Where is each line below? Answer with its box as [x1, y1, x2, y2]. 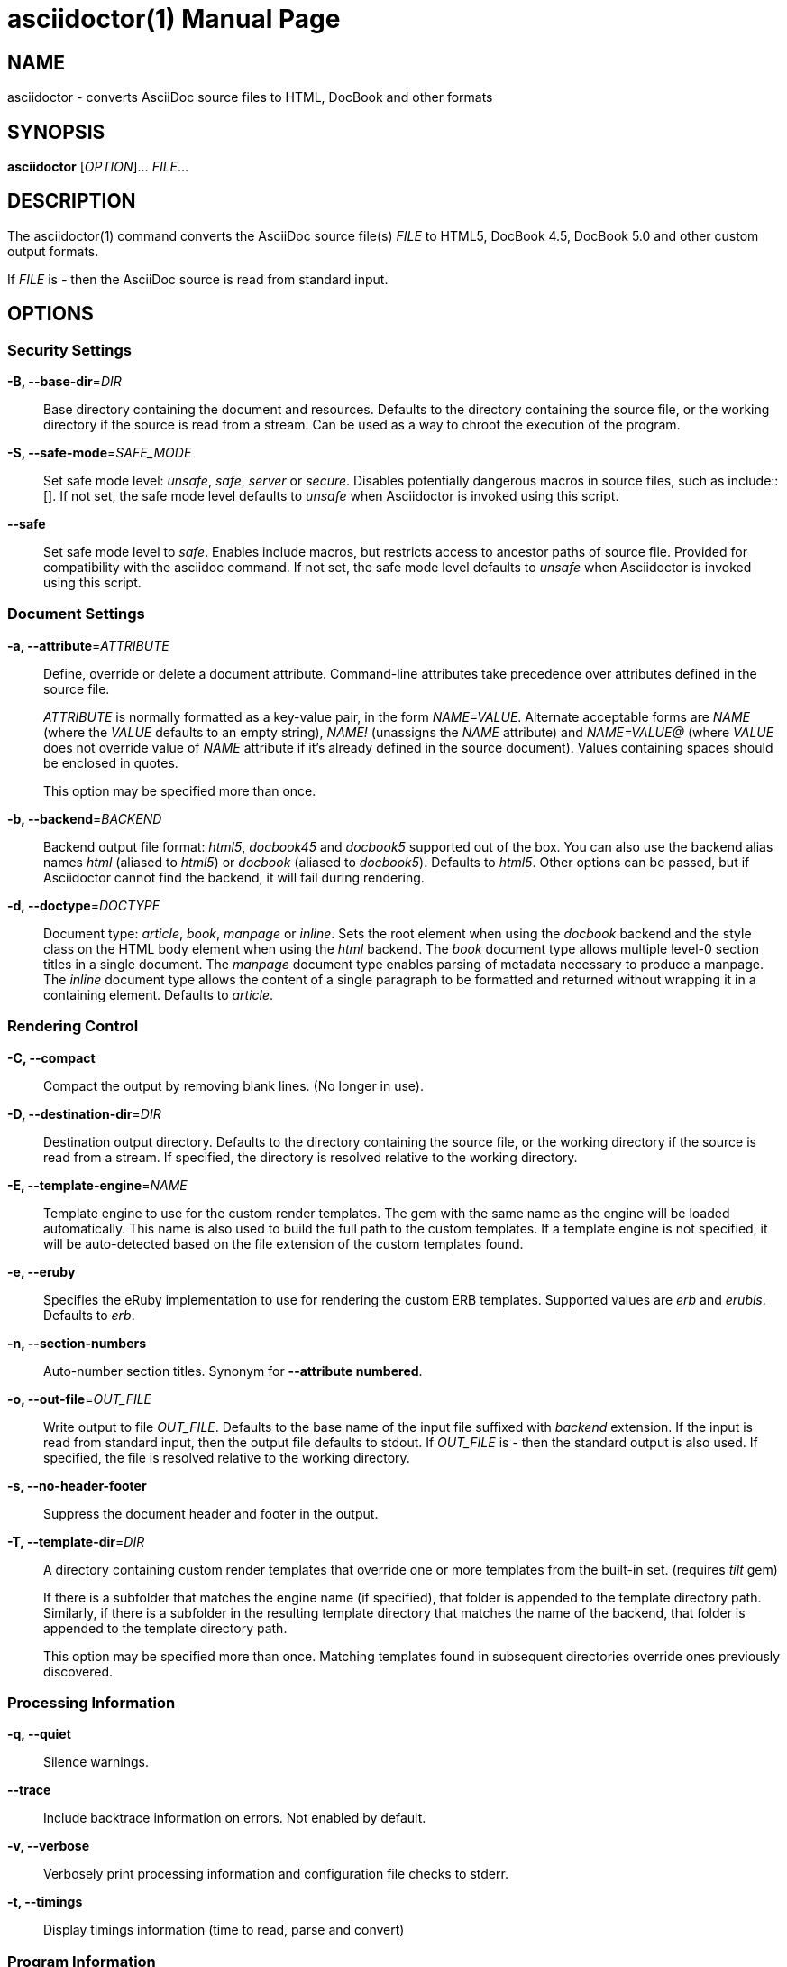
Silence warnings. [43, 1754, 150, 1770]
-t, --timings [7, 1894, 83, 1910]
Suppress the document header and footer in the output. [43, 1505, 379, 1521]
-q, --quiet [7, 1726, 71, 1742]
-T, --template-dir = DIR [7, 1533, 145, 1549]
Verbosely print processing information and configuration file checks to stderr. [43, 1866, 508, 1882]
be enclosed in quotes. [43, 754, 178, 771]
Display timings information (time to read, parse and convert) [43, 1922, 405, 1938]
